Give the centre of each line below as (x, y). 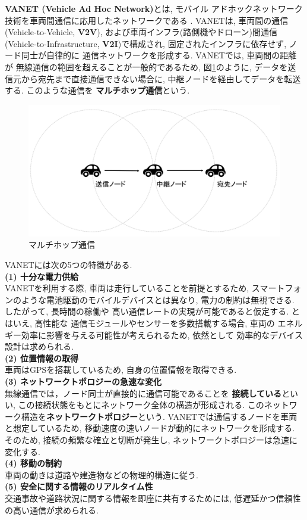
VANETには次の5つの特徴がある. (69, 265)
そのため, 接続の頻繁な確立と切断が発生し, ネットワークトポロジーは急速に (151, 439)
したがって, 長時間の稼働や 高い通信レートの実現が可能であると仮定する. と (152, 311)
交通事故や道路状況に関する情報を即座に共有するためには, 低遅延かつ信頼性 (153, 498)
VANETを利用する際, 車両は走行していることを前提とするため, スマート (145, 288)
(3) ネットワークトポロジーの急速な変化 (83, 381)
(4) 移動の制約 (33, 463)
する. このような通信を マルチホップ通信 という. (97, 90)
